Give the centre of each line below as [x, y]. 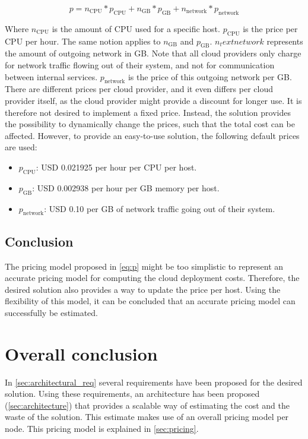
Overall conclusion [81, 353]
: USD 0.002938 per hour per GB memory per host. [126, 187]
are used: [21, 147]
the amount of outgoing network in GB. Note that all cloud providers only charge [153, 53]
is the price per [270, 28]
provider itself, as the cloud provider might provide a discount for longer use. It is [153, 100]
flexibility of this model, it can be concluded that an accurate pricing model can [150, 301]
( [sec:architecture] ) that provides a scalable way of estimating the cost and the [147, 405]
